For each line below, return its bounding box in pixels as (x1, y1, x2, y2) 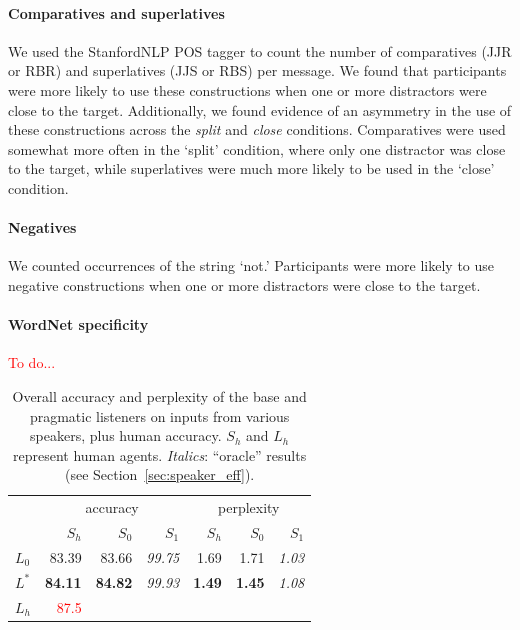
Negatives (8, 217, 77, 238)
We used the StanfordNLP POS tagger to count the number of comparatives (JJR (8, 40, 512, 61)
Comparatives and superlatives (8, 2, 225, 23)
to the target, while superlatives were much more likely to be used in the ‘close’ (8, 158, 495, 179)
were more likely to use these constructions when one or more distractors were (8, 79, 487, 100)
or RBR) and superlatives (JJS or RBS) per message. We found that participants (8, 60, 507, 81)
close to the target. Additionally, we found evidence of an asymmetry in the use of (8, 99, 512, 120)
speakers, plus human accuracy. (30, 425, 222, 446)
